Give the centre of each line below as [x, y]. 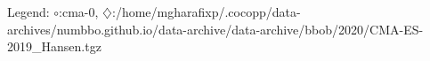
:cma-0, [79, 11]
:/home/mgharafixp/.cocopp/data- [207, 11]
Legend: [28, 11]
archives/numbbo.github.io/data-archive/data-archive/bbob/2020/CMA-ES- [215, 29]
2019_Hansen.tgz [54, 46]
